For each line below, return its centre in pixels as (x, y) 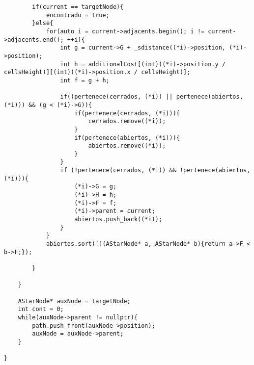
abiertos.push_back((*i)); (118, 220)
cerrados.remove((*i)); (127, 121)
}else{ (43, 23)
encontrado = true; (78, 15)
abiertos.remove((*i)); (127, 146)
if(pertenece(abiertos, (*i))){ (127, 138)
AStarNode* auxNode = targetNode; (74, 301)
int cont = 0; (41, 309)
